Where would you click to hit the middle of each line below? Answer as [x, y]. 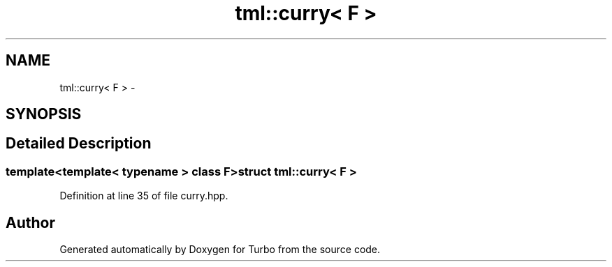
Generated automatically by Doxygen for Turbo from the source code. [220, 250]
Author [30, 222]
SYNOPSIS [44, 114]
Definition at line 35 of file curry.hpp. [144, 196]
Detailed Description [79, 144]
